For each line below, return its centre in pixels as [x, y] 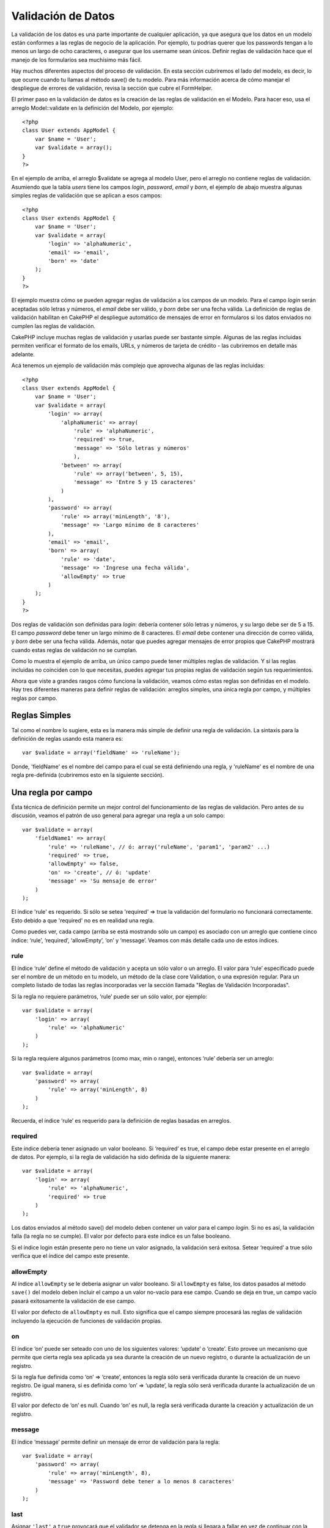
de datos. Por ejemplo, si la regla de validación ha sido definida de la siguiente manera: [121, 1157]
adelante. [23, 354]
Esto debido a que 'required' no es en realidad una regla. [83, 920]
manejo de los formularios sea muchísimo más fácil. [77, 60]
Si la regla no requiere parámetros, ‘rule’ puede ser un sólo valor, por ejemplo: [109, 996]
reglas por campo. [34, 698]
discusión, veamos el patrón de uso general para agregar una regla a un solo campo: [118, 815]
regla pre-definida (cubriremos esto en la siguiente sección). [88, 775]
